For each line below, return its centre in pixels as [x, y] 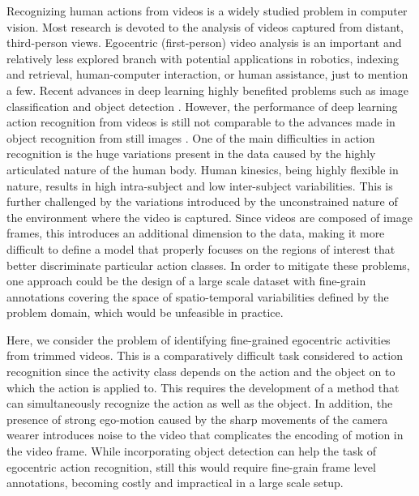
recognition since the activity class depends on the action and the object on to [201, 372]
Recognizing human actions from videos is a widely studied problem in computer [207, 11]
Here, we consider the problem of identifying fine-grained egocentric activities [199, 339]
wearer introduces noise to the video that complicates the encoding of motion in [205, 435]
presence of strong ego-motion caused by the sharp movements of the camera [197, 419]
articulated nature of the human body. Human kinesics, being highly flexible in [203, 169]
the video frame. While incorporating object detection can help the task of [191, 451]
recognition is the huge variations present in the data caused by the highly [191, 154]
